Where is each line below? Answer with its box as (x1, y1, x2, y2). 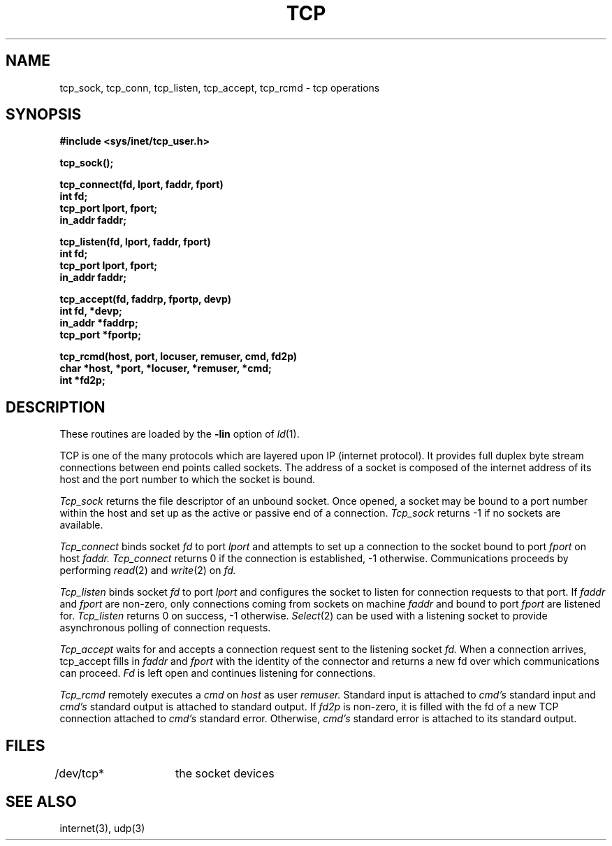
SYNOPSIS (6, 106, 82, 124)
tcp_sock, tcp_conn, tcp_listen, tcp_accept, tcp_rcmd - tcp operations (59, 81, 380, 94)
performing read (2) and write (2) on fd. (59, 564, 236, 577)
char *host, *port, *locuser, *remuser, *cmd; (59, 362, 272, 375)
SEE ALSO (6, 792, 77, 810)
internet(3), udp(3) (59, 822, 145, 834)
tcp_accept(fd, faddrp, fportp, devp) (59, 293, 231, 306)
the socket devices (175, 766, 275, 781)
